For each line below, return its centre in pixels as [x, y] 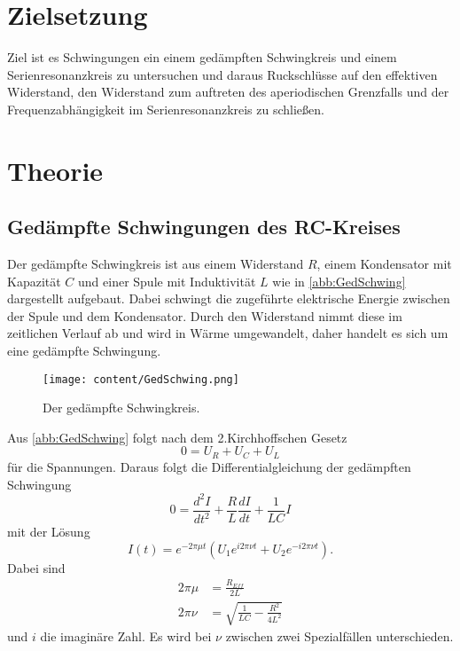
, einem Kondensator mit [384, 264]
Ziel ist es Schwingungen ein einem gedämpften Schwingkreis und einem [202, 57]
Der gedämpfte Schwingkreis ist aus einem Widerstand [156, 264]
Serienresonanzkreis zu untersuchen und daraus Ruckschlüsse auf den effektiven [222, 74]
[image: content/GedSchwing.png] [141, 379]
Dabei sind [36, 567]
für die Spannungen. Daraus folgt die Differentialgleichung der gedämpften [209, 466]
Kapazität [34, 281]
